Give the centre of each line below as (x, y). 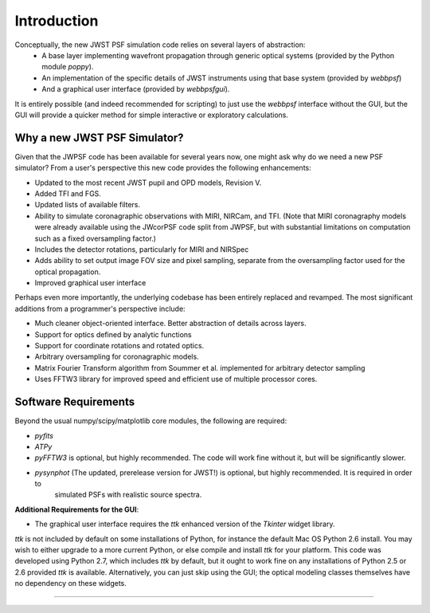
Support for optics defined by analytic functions (113, 334)
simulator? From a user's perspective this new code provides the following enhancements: (163, 168)
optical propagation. (68, 272)
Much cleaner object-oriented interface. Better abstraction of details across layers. (170, 324)
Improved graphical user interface (90, 283)
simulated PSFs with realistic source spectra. (128, 495)
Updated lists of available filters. (88, 205)
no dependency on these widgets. (71, 584)
